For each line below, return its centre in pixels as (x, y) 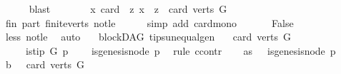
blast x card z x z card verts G (128, 9)
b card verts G (45, 64)
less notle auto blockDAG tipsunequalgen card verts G (148, 37)
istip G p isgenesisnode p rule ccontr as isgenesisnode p (181, 50)
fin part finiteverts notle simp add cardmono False (149, 22)
